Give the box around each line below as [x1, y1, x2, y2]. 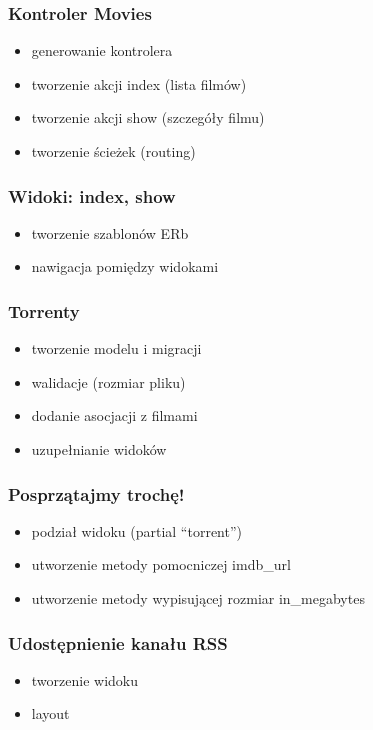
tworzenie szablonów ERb [31, 222, 189, 243]
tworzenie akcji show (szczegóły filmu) [31, 107, 265, 128]
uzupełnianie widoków [31, 439, 167, 459]
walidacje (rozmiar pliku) [31, 371, 186, 392]
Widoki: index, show [8, 183, 176, 208]
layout [31, 703, 70, 724]
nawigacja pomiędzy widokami [31, 256, 219, 277]
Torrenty [8, 298, 80, 323]
